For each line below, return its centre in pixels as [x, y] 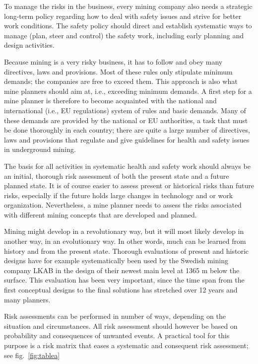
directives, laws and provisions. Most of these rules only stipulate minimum [118, 71]
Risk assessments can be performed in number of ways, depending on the [115, 316]
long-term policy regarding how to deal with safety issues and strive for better [123, 16]
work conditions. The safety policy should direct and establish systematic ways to [128, 26]
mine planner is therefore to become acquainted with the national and [110, 101]
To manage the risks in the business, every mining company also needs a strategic [128, 6]
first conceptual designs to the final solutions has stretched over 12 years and [121, 290]
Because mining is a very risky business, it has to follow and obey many [113, 61]
